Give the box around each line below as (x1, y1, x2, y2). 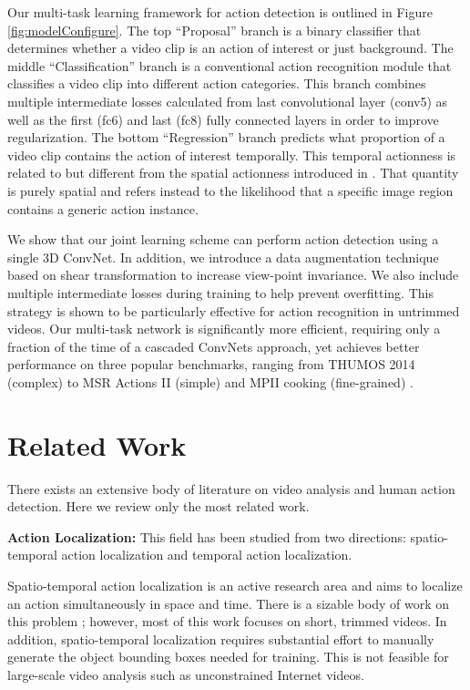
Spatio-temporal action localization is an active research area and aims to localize (7, 575, 463, 594)
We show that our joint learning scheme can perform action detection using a (7, 230, 439, 249)
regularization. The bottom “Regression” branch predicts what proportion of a (7, 128, 445, 147)
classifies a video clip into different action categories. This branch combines (7, 74, 426, 93)
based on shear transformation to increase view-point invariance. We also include (7, 265, 459, 284)
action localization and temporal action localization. (61, 545, 352, 564)
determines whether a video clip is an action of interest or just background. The (7, 38, 454, 57)
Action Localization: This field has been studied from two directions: (7, 527, 406, 546)
